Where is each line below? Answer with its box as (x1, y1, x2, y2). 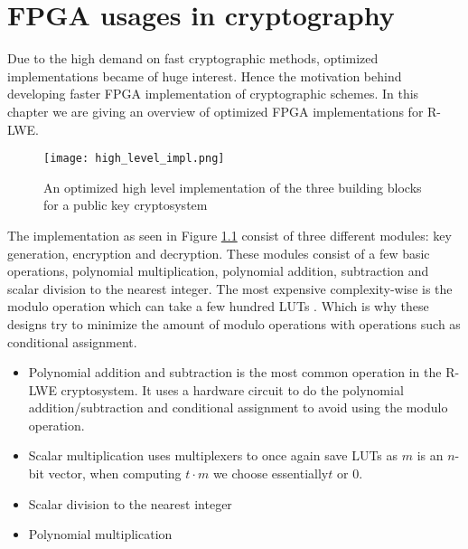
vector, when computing (48, 464, 182, 483)
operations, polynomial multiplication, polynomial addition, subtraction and (7, 261, 429, 280)
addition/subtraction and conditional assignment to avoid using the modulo (28, 398, 448, 417)
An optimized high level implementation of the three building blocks (43, 177, 422, 196)
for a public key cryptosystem (43, 195, 208, 214)
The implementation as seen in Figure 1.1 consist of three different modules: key (7, 225, 452, 244)
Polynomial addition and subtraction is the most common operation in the (28, 363, 442, 382)
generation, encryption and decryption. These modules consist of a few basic (7, 243, 430, 262)
